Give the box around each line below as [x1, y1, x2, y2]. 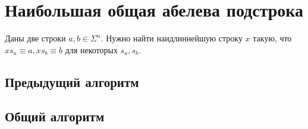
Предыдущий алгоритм [5, 72, 139, 91]
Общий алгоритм [5, 107, 105, 125]
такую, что [253, 32, 292, 44]
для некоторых [65, 43, 118, 56]
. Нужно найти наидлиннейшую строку [100, 32, 243, 44]
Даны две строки [5, 32, 66, 44]
